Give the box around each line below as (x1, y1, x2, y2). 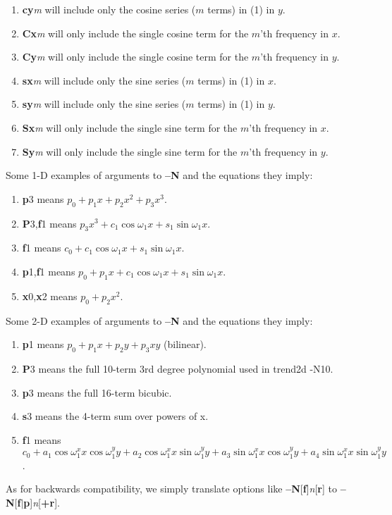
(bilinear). (164, 337, 207, 352)
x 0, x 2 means (22, 288, 78, 303)
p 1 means (22, 337, 64, 352)
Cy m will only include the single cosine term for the (22, 49, 249, 64)
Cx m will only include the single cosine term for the (22, 25, 249, 40)
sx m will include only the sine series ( (22, 73, 186, 87)
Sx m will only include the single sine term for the (22, 120, 238, 135)
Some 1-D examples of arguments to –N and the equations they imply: (6, 168, 313, 182)
